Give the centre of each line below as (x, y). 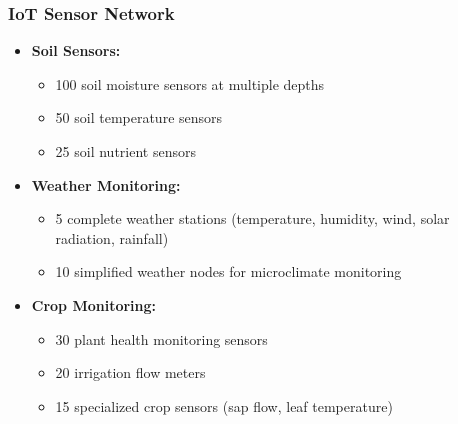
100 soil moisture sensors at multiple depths (190, 83)
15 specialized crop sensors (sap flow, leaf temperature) (224, 405)
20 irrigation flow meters (130, 372)
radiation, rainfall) (112, 237)
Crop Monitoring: (94, 304)
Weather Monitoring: (106, 184)
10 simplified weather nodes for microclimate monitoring (228, 271)
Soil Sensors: (76, 50)
